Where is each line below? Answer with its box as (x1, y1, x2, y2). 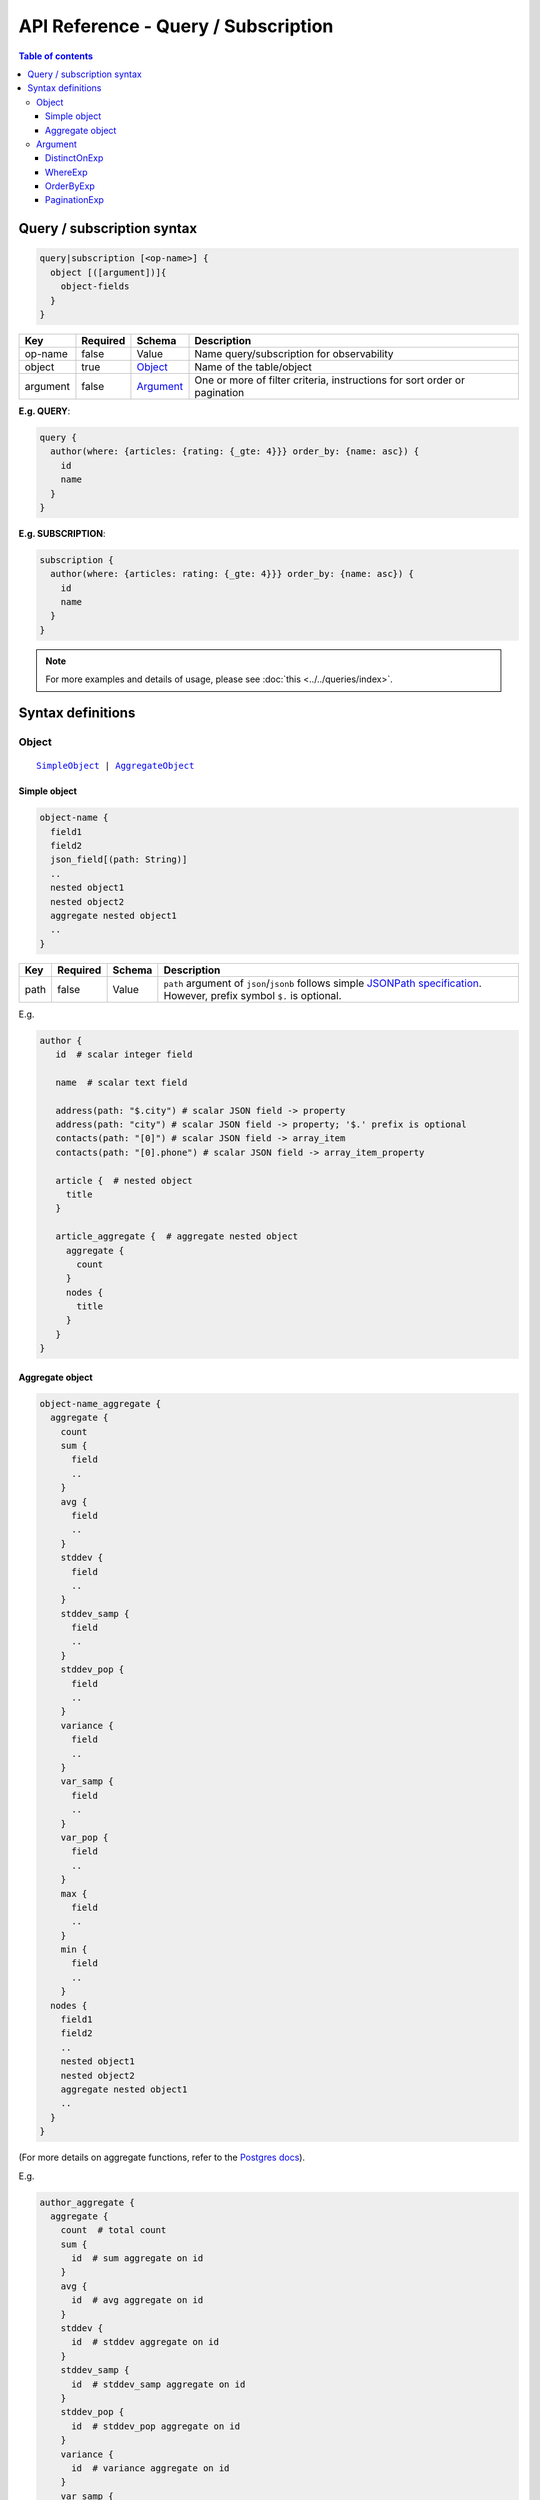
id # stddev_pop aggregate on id (71, 2420, 240, 2432)
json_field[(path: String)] (50, 854, 188, 865)
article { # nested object (55, 1175, 194, 1186)
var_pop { (60, 1831, 109, 1843)
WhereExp (45, 166, 89, 178)
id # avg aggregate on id (71, 2295, 204, 2306)
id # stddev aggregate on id (71, 2336, 220, 2348)
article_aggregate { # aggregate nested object (55, 1231, 299, 1242)
